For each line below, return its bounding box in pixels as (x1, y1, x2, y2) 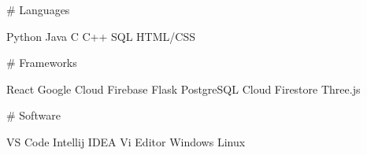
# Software (6, 107, 61, 124)
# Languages (6, 2, 70, 17)
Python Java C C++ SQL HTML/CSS (6, 28, 195, 44)
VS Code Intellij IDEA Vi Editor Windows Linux (6, 133, 246, 149)
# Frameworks (6, 54, 77, 71)
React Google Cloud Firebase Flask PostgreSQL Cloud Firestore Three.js (6, 80, 361, 97)
